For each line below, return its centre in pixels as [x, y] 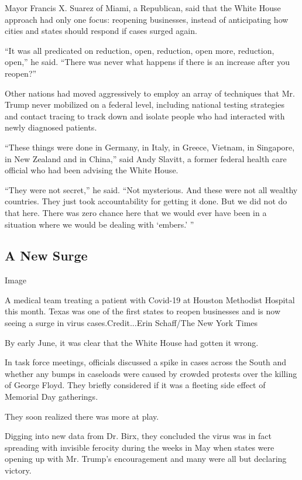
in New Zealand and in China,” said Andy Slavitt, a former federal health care [146, 158]
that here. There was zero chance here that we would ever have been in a [136, 212]
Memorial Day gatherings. [52, 397]
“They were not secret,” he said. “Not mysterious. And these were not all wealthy [151, 189]
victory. [18, 470]
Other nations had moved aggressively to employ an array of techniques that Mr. [150, 93]
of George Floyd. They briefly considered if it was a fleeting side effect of [135, 385]
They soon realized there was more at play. [82, 416]
